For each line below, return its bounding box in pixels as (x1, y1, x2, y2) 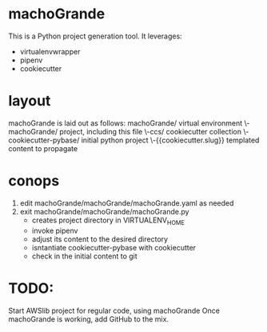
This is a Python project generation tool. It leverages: (8, 31, 182, 41)
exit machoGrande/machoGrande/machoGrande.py (19, 206, 189, 216)
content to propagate (8, 143, 78, 153)
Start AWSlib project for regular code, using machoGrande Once (8, 306, 220, 315)
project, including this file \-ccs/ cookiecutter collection (59, 126, 242, 136)
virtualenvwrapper (19, 46, 81, 56)
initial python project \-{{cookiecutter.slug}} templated (81, 135, 260, 145)
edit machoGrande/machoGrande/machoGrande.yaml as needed (19, 198, 234, 208)
